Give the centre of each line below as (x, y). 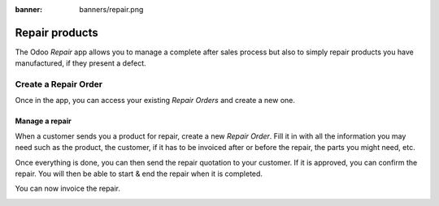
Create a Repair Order (59, 84)
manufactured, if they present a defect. (80, 63)
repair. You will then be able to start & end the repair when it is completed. (139, 174)
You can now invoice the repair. (68, 189)
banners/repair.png (111, 9)
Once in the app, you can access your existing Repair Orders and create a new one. (155, 101)
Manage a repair (43, 121)
